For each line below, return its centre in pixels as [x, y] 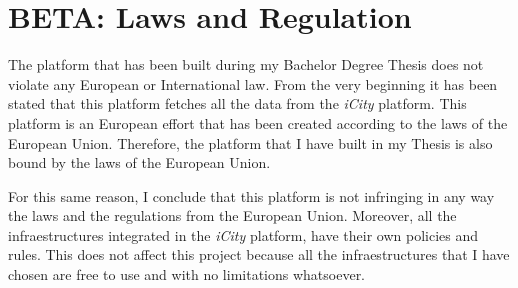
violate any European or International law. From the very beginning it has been [253, 83]
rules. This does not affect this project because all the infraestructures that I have [259, 254]
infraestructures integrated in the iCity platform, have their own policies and [243, 234]
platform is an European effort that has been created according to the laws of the [258, 122]
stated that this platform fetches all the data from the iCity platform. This [237, 103]
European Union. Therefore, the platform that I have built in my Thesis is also [250, 142]
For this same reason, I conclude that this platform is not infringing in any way [251, 195]
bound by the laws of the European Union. [139, 162]
